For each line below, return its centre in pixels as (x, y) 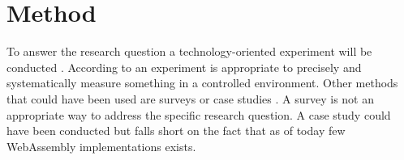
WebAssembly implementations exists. (101, 146)
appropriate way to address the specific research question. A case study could (199, 114)
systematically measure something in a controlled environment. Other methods (202, 83)
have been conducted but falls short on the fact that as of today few (176, 131)
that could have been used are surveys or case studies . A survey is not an (191, 98)
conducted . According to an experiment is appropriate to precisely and (184, 67)
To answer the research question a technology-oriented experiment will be (189, 51)
